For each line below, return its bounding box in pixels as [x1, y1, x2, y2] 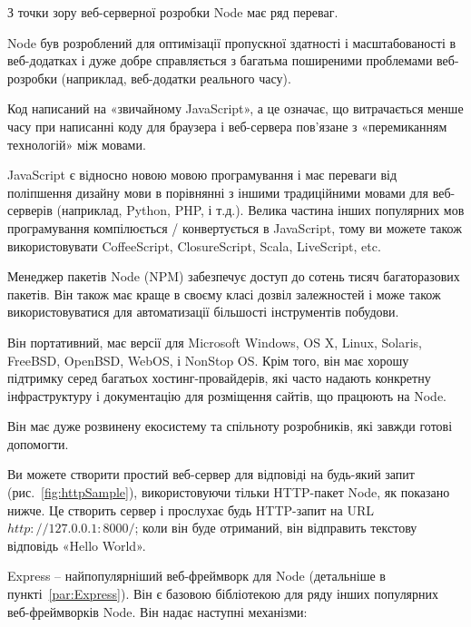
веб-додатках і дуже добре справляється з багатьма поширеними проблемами [7, 51, 433, 70]
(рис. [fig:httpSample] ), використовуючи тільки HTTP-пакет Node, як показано [7, 483, 450, 502]
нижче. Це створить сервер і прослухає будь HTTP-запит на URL [7, 500, 374, 519]
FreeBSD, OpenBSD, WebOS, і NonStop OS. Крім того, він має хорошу [7, 350, 409, 369]
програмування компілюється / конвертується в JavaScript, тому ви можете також [7, 218, 462, 237]
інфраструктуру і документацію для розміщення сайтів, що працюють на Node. [7, 386, 447, 405]
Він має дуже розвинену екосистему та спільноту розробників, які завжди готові [7, 416, 453, 436]
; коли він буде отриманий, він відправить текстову [134, 518, 417, 537]
